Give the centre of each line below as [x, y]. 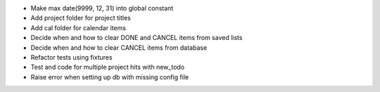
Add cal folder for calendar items [78, 27]
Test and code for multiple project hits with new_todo [108, 67]
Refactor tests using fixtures [71, 57]
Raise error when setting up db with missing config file [110, 77]
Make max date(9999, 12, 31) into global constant [102, 8]
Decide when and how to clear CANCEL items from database [119, 47]
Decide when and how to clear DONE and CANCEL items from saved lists [137, 38]
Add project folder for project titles [81, 18]
